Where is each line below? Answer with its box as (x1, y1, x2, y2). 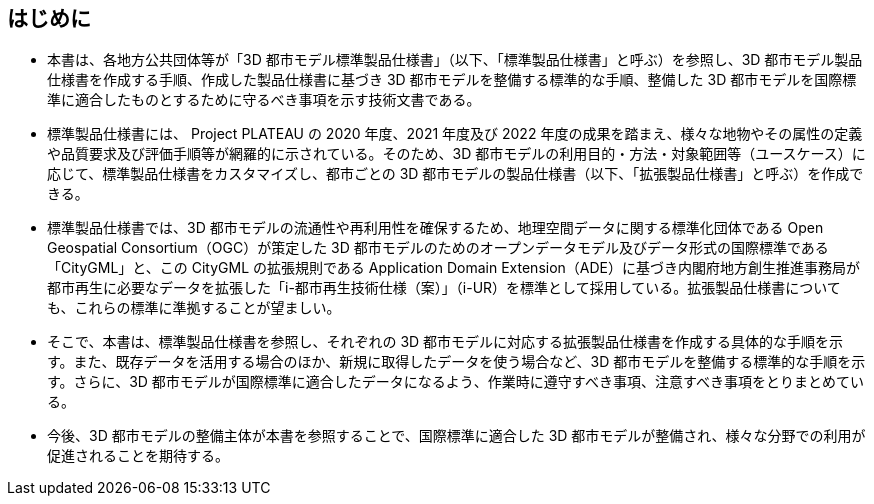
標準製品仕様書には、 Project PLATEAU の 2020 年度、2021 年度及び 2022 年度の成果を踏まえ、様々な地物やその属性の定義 (47, 125, 863, 143)
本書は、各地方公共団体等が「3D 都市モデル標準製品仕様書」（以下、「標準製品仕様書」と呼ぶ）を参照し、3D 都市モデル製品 (47, 51, 863, 69)
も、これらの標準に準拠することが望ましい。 (47, 299, 341, 317)
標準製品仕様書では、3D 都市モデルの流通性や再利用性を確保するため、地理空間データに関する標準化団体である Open (47, 219, 824, 237)
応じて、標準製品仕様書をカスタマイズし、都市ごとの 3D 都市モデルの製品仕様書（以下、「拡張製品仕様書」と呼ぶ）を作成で (47, 165, 864, 183)
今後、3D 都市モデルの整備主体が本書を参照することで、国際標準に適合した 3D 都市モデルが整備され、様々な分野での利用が (47, 427, 866, 445)
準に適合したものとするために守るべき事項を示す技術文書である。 (47, 91, 481, 109)
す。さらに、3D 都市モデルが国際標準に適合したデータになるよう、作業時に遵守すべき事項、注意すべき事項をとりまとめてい (47, 373, 864, 391)
